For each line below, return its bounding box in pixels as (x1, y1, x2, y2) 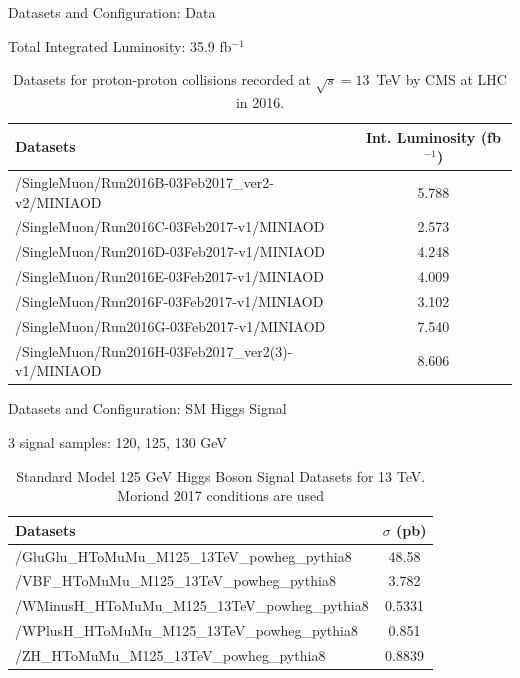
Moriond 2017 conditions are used (117, 485, 325, 506)
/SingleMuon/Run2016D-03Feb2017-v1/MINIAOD (15, 241, 325, 262)
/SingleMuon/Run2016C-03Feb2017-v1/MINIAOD (15, 216, 325, 237)
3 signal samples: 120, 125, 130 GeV (8, 431, 227, 452)
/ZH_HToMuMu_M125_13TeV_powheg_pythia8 (15, 644, 326, 665)
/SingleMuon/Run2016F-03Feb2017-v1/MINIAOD (15, 290, 324, 311)
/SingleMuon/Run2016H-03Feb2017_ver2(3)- (15, 340, 293, 361)
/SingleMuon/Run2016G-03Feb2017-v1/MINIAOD (15, 315, 326, 336)
